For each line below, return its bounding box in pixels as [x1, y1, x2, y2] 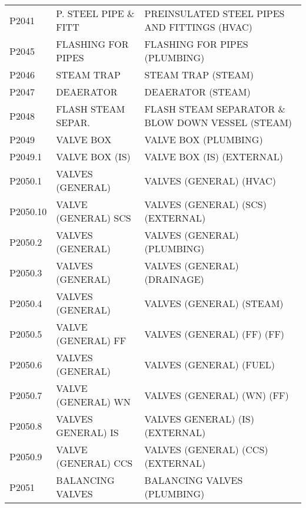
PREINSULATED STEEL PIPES [144, 6, 285, 20]
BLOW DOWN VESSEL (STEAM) [144, 116, 292, 129]
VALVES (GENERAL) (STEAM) [144, 296, 284, 310]
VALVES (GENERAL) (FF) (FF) [144, 326, 285, 341]
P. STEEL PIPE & [56, 6, 135, 20]
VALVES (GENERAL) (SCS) [144, 197, 267, 211]
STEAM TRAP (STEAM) [144, 68, 254, 81]
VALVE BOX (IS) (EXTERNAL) [144, 150, 283, 163]
